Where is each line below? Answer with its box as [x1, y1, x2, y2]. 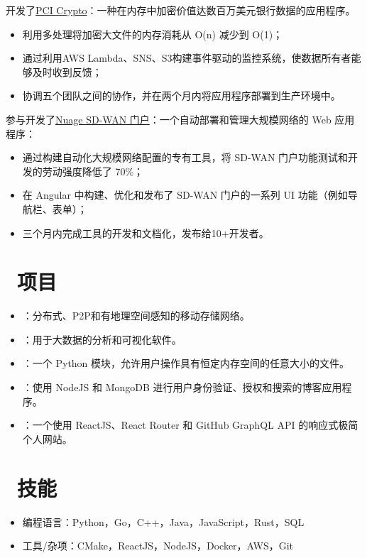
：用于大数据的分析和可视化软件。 [22, 332, 182, 346]
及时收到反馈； [32, 64, 102, 79]
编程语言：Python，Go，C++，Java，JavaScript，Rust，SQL [22, 514, 305, 529]
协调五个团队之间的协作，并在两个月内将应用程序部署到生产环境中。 [22, 88, 341, 103]
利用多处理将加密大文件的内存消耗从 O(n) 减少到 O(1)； [22, 26, 283, 41]
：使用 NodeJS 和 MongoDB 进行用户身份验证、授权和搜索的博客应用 [22, 380, 342, 395]
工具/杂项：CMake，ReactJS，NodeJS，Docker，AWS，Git [22, 538, 294, 553]
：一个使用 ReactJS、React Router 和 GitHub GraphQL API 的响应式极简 [22, 417, 358, 432]
